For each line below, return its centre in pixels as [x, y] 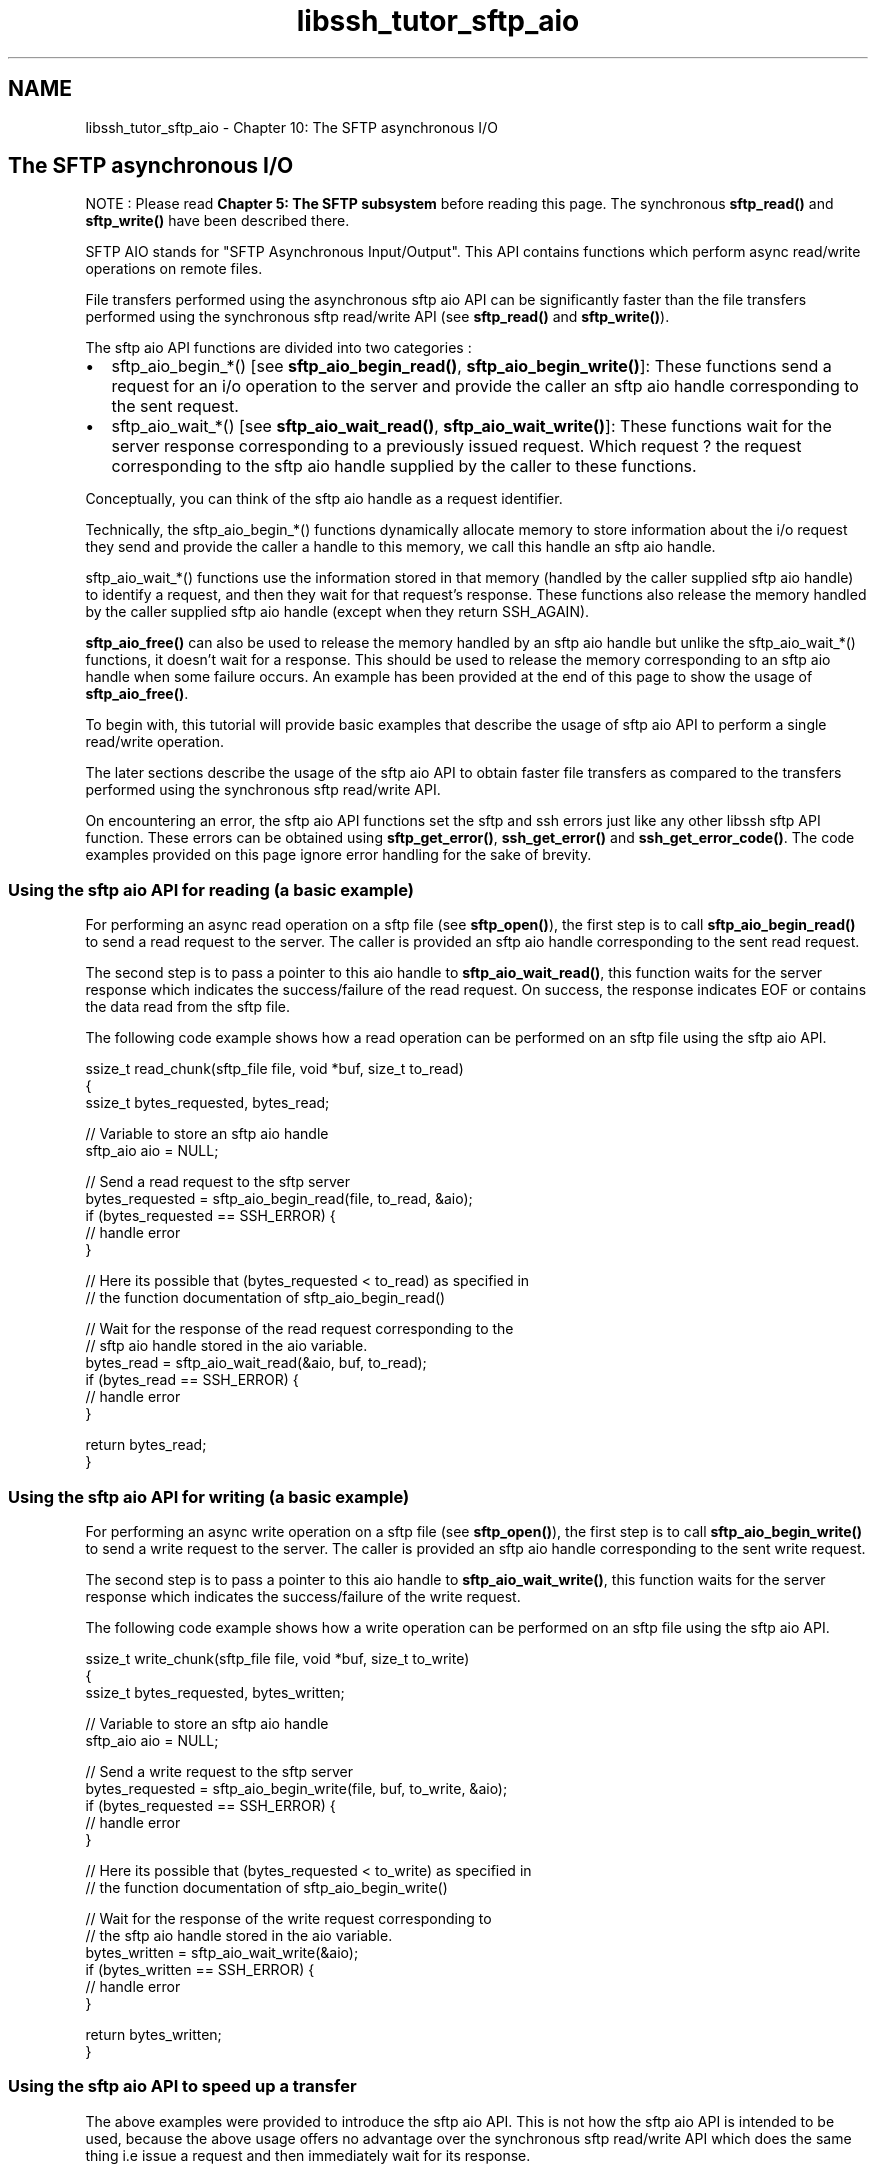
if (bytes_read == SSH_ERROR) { [192, 1380]
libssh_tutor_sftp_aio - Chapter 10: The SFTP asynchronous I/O [291, 127]
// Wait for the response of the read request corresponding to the [299, 1329]
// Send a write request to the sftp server [219, 1771]
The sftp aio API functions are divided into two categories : [278, 348]
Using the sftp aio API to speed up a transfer [182, 2086]
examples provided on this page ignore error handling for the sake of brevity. [338, 855]
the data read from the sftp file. [188, 1007]
